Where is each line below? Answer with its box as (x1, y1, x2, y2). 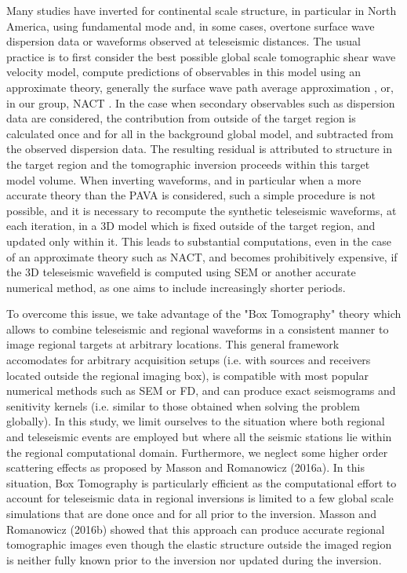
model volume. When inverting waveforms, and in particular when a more (6, 171, 362, 188)
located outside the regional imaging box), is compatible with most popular (6, 367, 369, 383)
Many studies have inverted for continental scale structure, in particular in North (6, 2, 397, 18)
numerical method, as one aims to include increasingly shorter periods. (6, 279, 346, 295)
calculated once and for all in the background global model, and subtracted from (6, 125, 394, 141)
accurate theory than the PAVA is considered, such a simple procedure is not (6, 187, 376, 203)
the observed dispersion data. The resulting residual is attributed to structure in (6, 141, 393, 157)
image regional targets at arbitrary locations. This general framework (6, 336, 340, 352)
